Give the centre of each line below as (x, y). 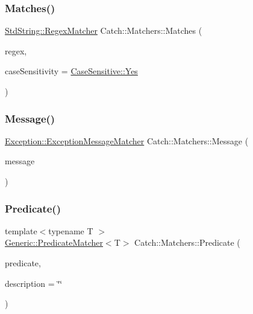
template (21, 230)
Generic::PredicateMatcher (54, 242)
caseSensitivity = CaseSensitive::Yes (71, 71)
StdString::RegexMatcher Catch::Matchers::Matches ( (104, 30)
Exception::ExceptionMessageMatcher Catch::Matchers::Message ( (127, 140)
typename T (71, 230)
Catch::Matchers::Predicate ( (187, 242)
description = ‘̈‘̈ (34, 283)
